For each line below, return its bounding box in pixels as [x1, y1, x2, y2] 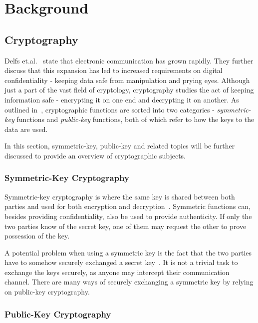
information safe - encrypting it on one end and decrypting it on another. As [4, 94, 239, 104]
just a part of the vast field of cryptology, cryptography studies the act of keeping [4, 84, 254, 95]
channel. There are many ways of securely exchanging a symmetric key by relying [4, 276, 254, 287]
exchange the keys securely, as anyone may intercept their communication [4, 266, 230, 277]
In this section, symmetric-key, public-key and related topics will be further [4, 140, 235, 151]
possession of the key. [4, 230, 70, 241]
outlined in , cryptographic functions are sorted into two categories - [4, 104, 215, 114]
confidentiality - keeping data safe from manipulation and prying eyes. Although [4, 74, 250, 85]
